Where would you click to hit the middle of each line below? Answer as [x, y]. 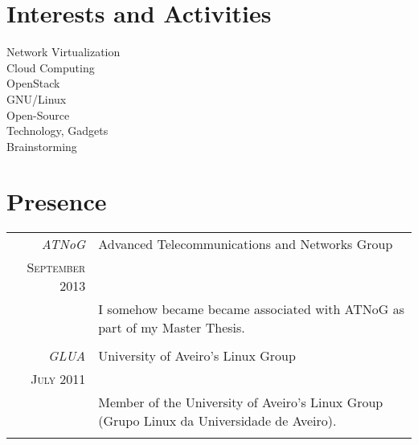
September [56, 267]
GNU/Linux [37, 98]
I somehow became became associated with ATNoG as [252, 309]
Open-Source [38, 114]
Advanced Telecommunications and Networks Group [246, 244]
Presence [57, 201]
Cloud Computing [51, 67]
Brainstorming [42, 146]
